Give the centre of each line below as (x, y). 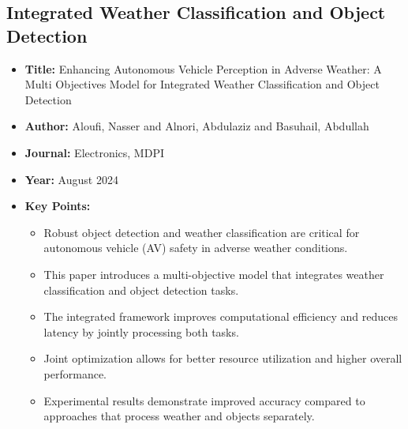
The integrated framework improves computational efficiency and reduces (221, 316)
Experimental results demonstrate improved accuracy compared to (204, 400)
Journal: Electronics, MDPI (94, 152)
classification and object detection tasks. (141, 290)
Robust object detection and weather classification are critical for (202, 232)
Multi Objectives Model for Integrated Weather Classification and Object (202, 84)
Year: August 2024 (71, 179)
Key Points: (58, 206)
